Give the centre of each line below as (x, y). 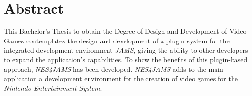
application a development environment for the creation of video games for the (121, 78)
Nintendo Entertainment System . (53, 88)
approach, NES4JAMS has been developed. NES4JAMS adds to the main (114, 69)
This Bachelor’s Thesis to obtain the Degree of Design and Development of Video (125, 31)
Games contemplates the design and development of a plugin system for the (117, 40)
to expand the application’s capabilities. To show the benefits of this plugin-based (126, 59)
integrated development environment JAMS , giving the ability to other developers (126, 50)
